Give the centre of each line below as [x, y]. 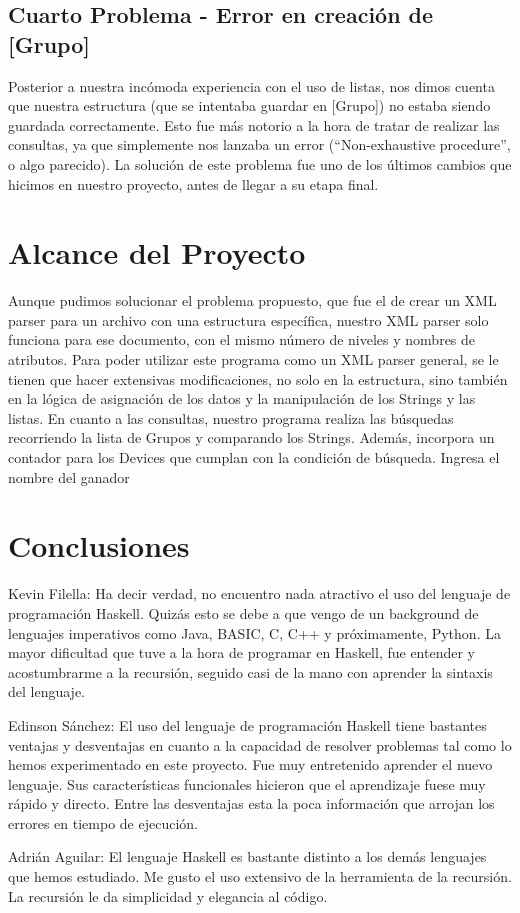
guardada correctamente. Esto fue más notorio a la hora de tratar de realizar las [254, 124]
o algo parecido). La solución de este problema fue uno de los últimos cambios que [260, 163]
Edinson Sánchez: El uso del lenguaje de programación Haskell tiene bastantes [247, 724]
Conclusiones [99, 545]
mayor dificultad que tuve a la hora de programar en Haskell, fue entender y [241, 652]
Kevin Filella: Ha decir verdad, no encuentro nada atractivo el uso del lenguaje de [259, 593]
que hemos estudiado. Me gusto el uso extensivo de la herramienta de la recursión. [260, 876]
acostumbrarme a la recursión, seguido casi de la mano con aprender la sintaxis [250, 671]
